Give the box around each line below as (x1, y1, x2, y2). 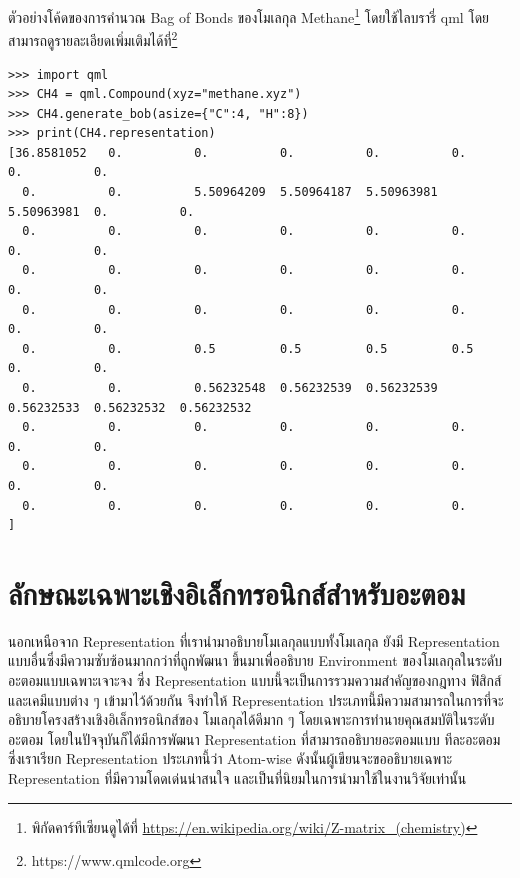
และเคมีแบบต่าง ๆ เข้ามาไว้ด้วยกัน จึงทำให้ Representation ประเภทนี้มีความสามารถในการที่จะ (8, 689, 504, 710)
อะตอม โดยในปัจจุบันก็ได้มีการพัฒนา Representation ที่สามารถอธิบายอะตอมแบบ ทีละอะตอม (8, 728, 501, 749)
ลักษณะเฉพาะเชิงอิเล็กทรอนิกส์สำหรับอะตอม (8, 572, 466, 613)
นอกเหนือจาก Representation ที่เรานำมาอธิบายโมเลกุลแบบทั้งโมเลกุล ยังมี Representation (8, 630, 500, 651)
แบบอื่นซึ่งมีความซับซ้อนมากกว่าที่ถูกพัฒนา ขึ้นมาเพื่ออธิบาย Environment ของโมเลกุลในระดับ (8, 650, 503, 671)
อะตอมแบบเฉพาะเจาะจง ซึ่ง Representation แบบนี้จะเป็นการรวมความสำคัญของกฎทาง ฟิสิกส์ (8, 670, 502, 691)
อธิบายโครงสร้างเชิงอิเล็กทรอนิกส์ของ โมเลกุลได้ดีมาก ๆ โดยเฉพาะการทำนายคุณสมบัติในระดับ (8, 709, 495, 730)
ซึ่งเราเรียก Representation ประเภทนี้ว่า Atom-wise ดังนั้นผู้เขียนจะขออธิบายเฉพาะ (8, 748, 453, 769)
